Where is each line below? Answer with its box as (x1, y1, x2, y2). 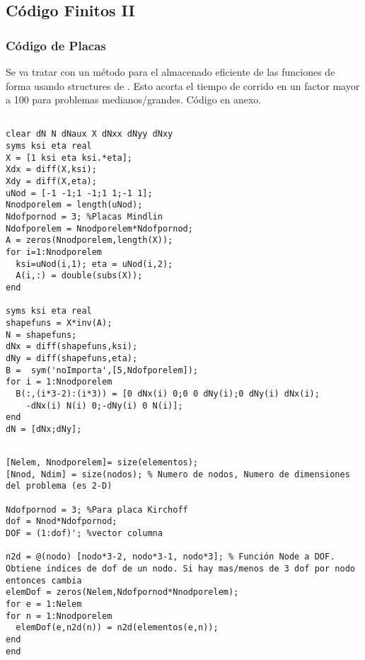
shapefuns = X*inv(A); (6, 317, 112, 328)
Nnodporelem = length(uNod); (6, 200, 143, 210)
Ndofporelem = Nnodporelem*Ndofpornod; (6, 223, 193, 234)
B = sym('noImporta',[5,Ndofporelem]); (6, 365, 199, 375)
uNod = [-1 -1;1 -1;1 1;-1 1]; (6, 188, 153, 198)
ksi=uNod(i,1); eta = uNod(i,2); (16, 258, 173, 269)
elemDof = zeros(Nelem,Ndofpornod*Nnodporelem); (6, 587, 239, 598)
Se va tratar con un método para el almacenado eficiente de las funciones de (6, 64, 335, 79)
